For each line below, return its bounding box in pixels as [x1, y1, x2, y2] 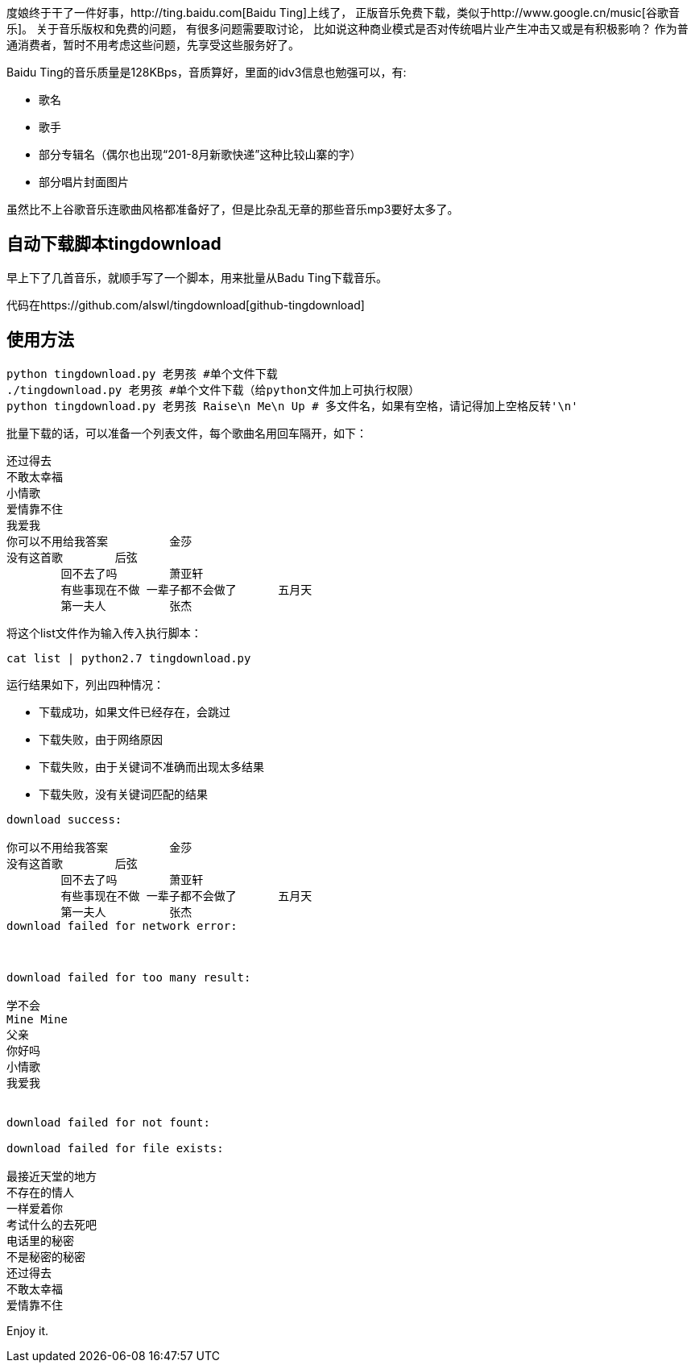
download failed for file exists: [6, 1141, 224, 1155]
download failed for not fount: [6, 1115, 210, 1129]
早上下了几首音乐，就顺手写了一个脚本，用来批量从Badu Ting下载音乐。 [6, 270, 388, 284]
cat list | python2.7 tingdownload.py [6, 651, 251, 665]
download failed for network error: [6, 919, 238, 932]
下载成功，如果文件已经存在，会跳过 [39, 704, 230, 719]
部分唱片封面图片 [39, 175, 129, 189]
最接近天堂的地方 [6, 1169, 97, 1183]
